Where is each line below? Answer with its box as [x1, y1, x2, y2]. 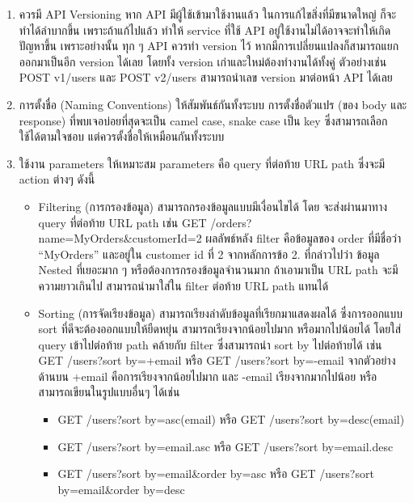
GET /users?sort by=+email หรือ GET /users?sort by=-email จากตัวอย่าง [38, 352, 396, 369]
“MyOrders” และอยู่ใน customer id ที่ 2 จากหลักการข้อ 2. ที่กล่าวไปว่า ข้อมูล [38, 245, 380, 262]
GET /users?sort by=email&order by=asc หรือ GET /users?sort [57, 465, 374, 482]
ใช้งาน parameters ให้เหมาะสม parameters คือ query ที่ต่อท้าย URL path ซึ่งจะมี [19, 154, 386, 171]
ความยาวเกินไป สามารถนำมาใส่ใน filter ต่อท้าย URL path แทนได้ [38, 277, 329, 294]
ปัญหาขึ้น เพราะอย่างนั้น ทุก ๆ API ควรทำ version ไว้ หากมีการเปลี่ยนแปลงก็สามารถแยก [19, 37, 399, 54]
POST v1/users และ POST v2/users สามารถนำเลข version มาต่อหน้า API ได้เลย [19, 69, 393, 86]
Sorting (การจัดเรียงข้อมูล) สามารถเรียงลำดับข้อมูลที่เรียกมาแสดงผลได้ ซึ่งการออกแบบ [38, 304, 402, 321]
